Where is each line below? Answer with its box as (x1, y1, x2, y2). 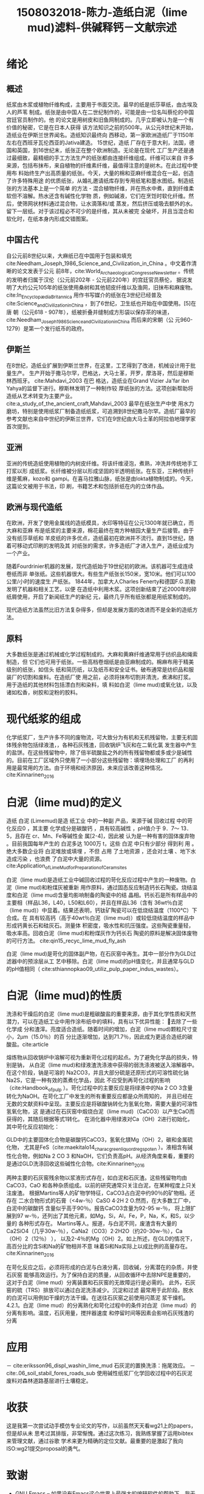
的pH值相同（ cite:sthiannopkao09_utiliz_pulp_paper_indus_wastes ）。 (6, 965, 182, 972)
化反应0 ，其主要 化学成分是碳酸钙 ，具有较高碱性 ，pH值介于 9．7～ (6, 824, 180, 832)
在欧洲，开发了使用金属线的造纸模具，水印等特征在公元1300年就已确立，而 (6, 519, 194, 527)
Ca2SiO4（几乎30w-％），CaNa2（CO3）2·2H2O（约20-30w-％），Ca (6, 1228, 183, 1235)
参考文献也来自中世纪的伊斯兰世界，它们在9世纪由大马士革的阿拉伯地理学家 (6, 415, 196, 422)
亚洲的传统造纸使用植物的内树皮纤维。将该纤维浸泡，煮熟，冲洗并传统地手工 (6, 460, 198, 467)
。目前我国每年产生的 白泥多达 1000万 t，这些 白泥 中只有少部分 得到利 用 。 (6, 839, 197, 847)
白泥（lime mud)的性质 (6, 989, 122, 1003)
